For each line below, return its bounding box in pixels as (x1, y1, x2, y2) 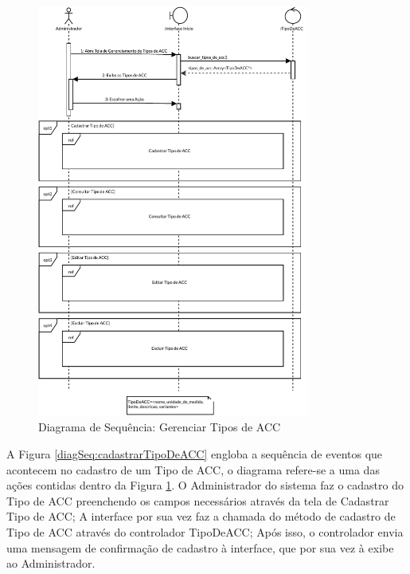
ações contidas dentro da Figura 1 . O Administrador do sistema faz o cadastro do (6, 477, 404, 493)
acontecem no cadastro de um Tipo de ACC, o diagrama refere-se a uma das (6, 461, 380, 478)
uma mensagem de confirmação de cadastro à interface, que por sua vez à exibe (6, 539, 394, 556)
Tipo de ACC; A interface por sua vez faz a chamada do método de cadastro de (6, 508, 396, 525)
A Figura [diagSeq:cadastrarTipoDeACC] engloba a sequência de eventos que (6, 445, 383, 462)
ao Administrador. (6, 555, 96, 572)
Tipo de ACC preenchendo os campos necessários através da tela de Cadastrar (6, 492, 389, 509)
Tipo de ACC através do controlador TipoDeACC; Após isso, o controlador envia (6, 523, 404, 540)
